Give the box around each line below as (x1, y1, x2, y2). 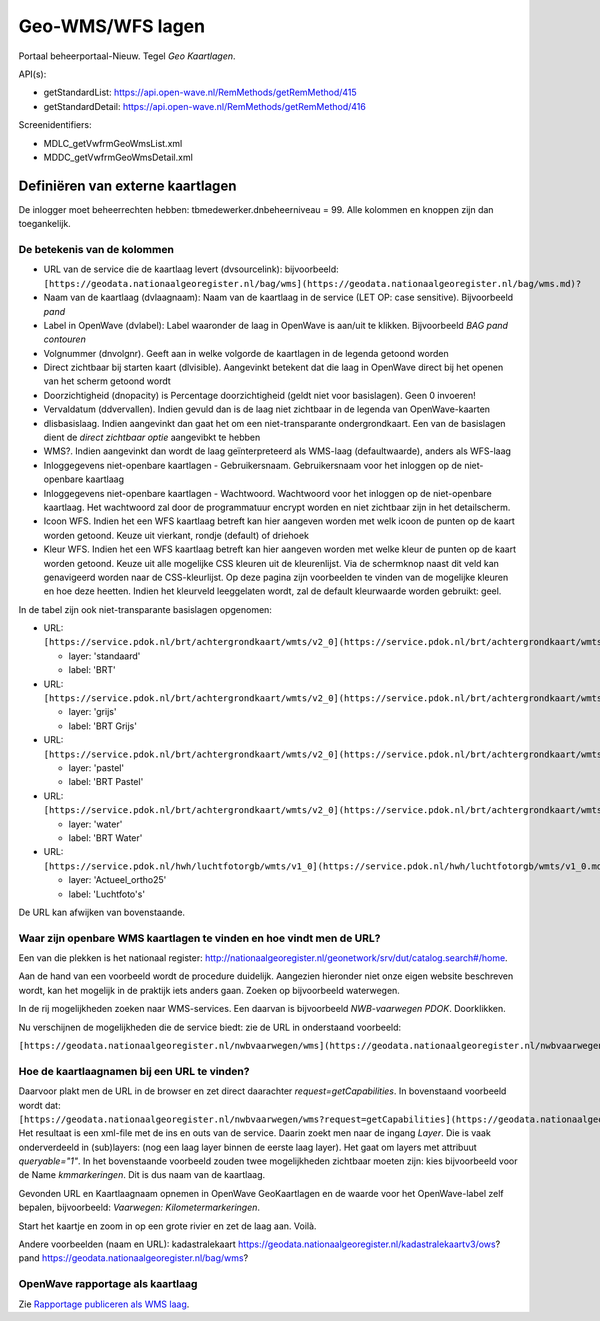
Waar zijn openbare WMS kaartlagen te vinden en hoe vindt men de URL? (18, 931, 381, 945)
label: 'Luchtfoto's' (68, 888, 145, 900)
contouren (43, 333, 87, 345)
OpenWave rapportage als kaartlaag (18, 1277, 198, 1291)
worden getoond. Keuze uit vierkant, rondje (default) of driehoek (43, 529, 310, 541)
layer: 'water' (68, 818, 123, 830)
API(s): (18, 68, 47, 80)
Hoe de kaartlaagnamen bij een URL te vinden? (18, 1064, 250, 1078)
